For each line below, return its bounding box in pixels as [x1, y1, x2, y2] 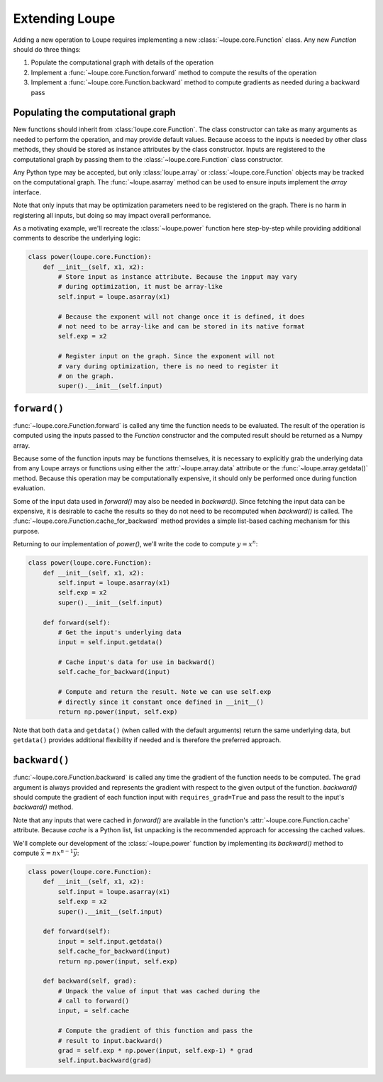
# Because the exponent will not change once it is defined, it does [57, 312, 305, 321]
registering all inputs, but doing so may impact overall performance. [13, 211, 211, 219]
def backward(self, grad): [43, 977, 138, 986]
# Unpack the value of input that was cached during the [57, 987, 260, 995]
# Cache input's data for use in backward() [57, 658, 216, 666]
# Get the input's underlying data [57, 628, 182, 636]
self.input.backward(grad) [57, 1056, 152, 1064]
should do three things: [13, 45, 81, 53]
